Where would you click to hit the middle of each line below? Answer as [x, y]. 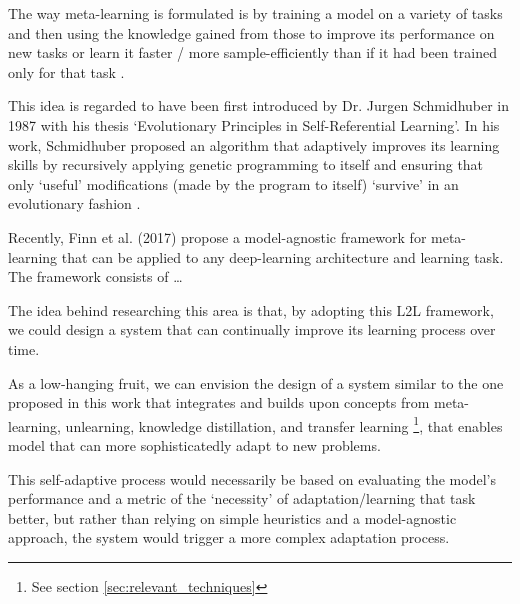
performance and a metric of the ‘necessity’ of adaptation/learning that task [242, 498]
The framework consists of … [95, 276]
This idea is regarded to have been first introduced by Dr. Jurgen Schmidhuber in [259, 105]
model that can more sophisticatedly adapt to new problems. [194, 444]
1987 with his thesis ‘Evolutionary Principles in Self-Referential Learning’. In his [254, 124]
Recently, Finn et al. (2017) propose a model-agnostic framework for [217, 236]
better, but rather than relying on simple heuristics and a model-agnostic [232, 517]
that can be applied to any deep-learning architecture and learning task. [282, 256]
